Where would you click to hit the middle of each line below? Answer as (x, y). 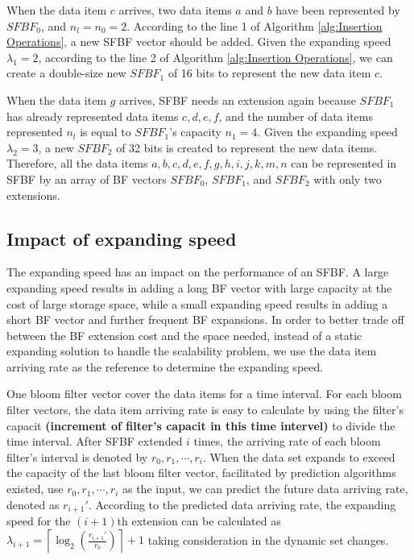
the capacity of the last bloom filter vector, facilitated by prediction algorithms (201, 473)
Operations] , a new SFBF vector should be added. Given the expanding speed (199, 41)
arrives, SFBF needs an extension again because (238, 100)
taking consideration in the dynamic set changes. (268, 539)
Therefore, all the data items (77, 163)
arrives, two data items (175, 10)
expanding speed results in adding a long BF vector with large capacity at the (199, 287)
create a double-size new (66, 73)
